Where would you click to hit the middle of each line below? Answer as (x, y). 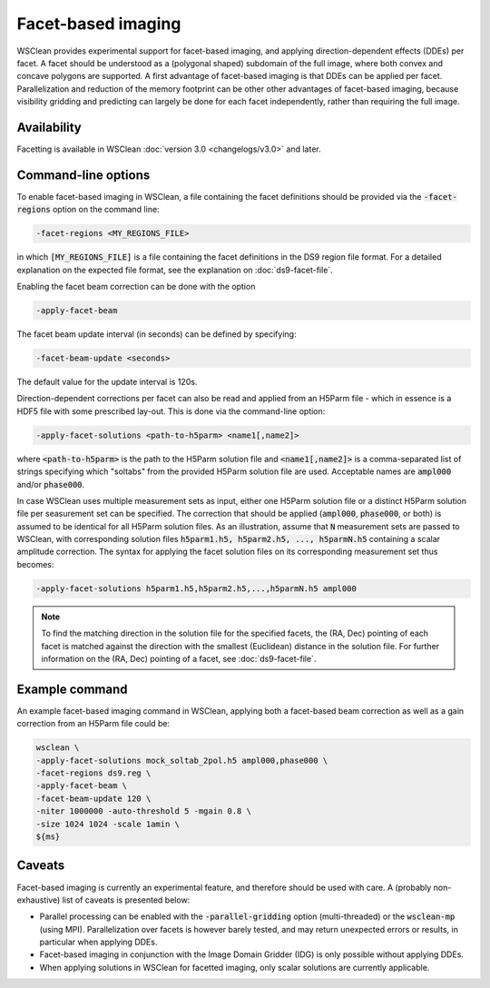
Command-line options (83, 175)
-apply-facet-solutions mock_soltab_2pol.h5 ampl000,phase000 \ (182, 760)
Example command (72, 689)
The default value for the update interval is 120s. (107, 382)
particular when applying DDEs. (98, 942)
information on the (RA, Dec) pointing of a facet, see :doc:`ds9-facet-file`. (179, 659)
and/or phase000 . (51, 484)
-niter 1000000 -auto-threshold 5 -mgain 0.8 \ (143, 811)
